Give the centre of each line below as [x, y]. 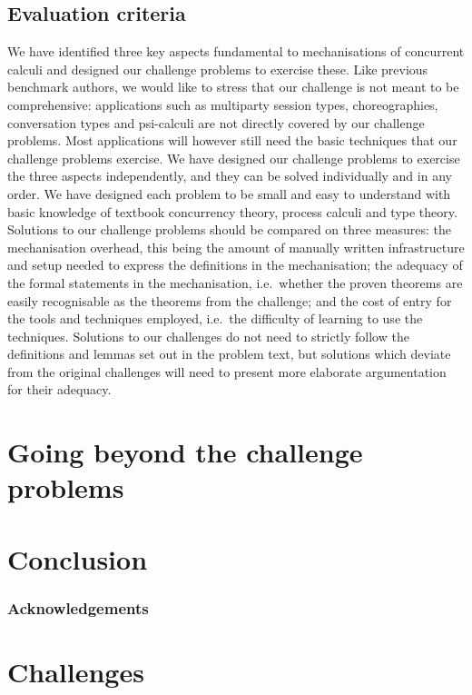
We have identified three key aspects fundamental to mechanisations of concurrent [236, 51]
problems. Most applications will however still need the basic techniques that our [232, 140]
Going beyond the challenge [185, 452]
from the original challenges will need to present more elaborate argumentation [227, 371]
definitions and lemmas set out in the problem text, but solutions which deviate [229, 354]
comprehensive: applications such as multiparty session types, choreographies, [223, 104]
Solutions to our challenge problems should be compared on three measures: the [230, 229]
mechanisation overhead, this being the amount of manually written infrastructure [236, 247]
